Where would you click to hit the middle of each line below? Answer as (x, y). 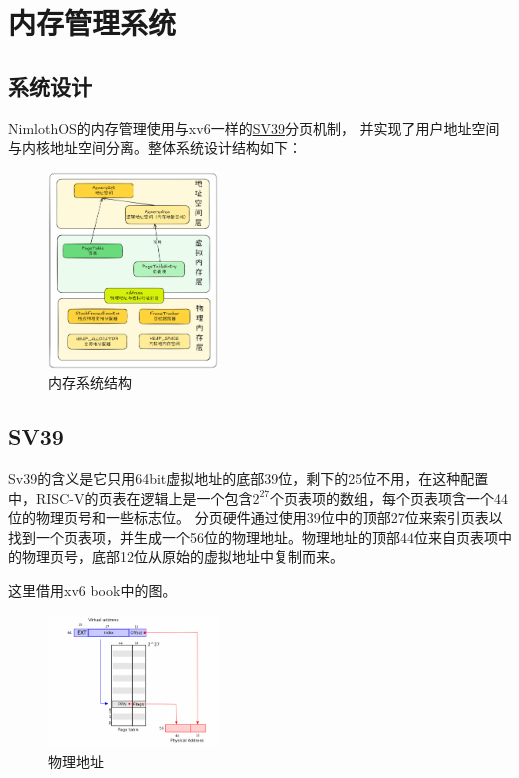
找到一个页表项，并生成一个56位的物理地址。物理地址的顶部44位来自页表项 (253, 536)
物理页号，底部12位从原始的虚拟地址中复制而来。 (182, 556)
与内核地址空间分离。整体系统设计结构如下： (155, 147)
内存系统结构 (90, 382)
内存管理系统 (92, 22)
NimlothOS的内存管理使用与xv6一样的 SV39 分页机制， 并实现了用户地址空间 (254, 127)
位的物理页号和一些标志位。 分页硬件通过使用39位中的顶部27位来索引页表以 (255, 517)
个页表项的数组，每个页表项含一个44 (389, 497)
